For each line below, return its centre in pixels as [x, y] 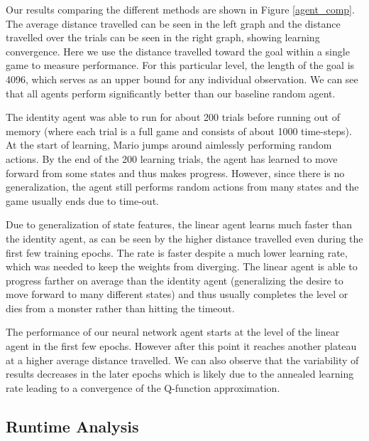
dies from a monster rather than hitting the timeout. [120, 308]
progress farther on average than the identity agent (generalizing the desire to [175, 280]
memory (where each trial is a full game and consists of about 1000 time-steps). [179, 131]
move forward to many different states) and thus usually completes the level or [177, 294]
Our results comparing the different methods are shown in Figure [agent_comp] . [180, 9]
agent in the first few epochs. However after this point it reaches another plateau [181, 346]
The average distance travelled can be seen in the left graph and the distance [173, 23]
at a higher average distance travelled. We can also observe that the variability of [182, 360]
